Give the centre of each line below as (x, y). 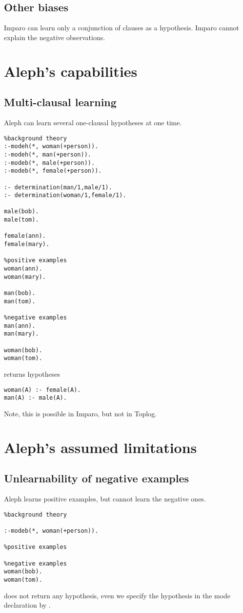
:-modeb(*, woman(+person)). (51, 531)
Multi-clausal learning (60, 102)
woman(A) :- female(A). (42, 390)
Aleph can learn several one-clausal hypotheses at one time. (93, 122)
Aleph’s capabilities (71, 71)
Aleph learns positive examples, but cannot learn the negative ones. (105, 499)
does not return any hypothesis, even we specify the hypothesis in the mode (117, 595)
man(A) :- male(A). (35, 398)
